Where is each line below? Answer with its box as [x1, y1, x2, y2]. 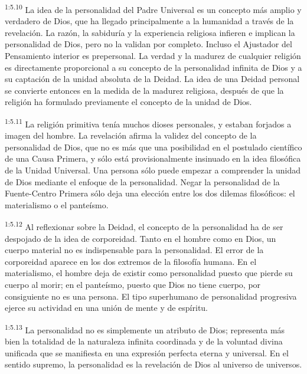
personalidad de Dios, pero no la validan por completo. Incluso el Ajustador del [5, 38, 292, 50]
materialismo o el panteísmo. [5, 198, 109, 211]
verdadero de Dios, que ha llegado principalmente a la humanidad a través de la [5, 15, 294, 27]
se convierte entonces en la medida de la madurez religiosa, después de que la [5, 84, 284, 96]
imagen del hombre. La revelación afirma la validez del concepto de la [5, 129, 257, 142]
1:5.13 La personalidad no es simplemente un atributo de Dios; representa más [5, 321, 285, 336]
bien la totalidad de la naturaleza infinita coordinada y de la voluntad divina [5, 335, 283, 347]
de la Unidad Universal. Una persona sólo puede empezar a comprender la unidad [5, 164, 301, 176]
